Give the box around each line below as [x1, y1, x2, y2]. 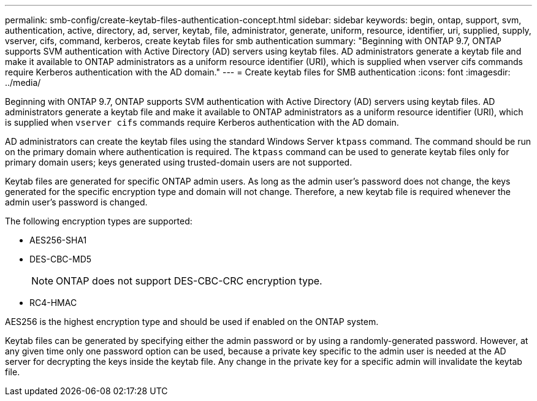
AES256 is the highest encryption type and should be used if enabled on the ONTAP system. [5, 316, 379, 327]
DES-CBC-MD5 [29, 254, 92, 264]
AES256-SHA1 [29, 235, 87, 245]
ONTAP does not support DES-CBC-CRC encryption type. [56, 275, 322, 287]
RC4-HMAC [29, 297, 77, 308]
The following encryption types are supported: [5, 216, 192, 226]
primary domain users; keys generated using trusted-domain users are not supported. [5, 157, 352, 167]
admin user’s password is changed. [5, 197, 148, 207]
